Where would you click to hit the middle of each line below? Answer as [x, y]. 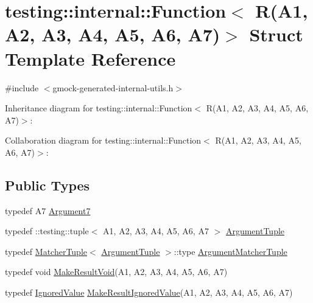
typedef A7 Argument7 [48, 210]
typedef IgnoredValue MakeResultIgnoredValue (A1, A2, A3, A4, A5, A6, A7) [149, 292]
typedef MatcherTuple [46, 251]
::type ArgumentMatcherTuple [230, 251]
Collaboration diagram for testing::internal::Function [103, 140]
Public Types [47, 185]
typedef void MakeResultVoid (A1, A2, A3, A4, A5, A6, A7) [116, 272]
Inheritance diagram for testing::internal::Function [99, 108]
